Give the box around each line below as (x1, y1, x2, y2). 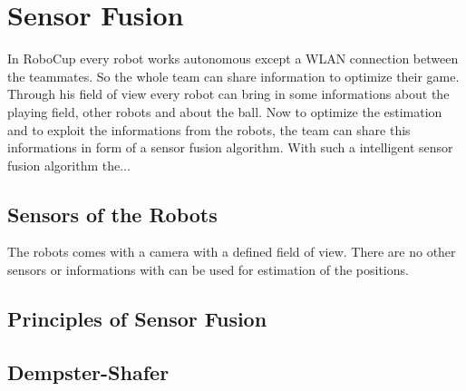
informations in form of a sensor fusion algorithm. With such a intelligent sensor (7, 138, 453, 157)
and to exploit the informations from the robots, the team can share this (7, 120, 411, 139)
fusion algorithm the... (7, 155, 131, 174)
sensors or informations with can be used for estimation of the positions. (7, 260, 409, 279)
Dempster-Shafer (7, 357, 170, 386)
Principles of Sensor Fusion (7, 305, 267, 333)
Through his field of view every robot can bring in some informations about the (7, 84, 450, 103)
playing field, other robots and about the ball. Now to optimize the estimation (7, 102, 442, 121)
